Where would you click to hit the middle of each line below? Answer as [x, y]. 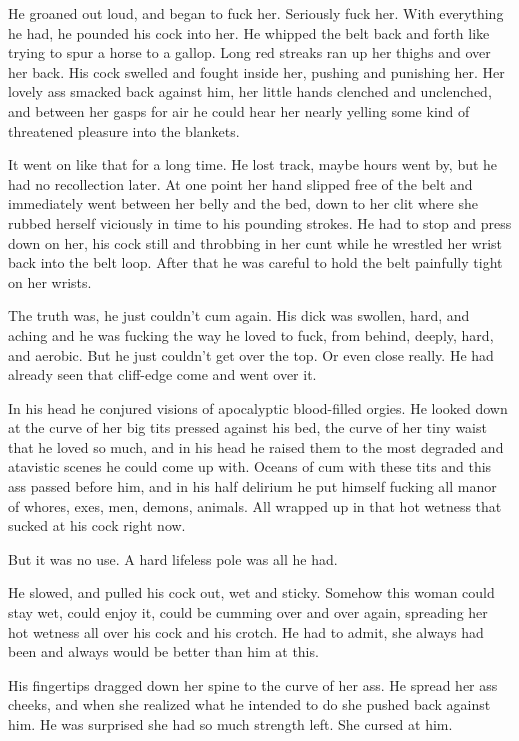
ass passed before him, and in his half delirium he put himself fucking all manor [252, 486]
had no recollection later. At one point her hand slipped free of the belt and [240, 183]
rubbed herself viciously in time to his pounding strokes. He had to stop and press [260, 222]
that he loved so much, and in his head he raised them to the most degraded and [256, 446]
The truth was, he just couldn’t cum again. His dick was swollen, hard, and [239, 315]
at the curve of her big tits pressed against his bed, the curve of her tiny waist [247, 427]
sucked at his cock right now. [97, 525]
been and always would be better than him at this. [163, 651]
